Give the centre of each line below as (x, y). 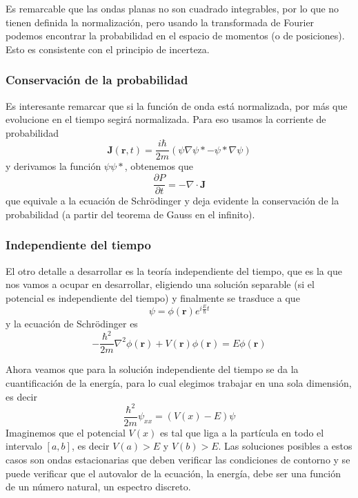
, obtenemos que (159, 166)
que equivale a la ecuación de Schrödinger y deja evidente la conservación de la (172, 201)
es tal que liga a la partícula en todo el (242, 432)
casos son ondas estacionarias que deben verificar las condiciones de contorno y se (178, 459)
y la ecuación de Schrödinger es (72, 324)
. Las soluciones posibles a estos (285, 446)
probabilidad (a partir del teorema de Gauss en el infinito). (130, 214)
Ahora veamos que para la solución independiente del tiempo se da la (152, 369)
